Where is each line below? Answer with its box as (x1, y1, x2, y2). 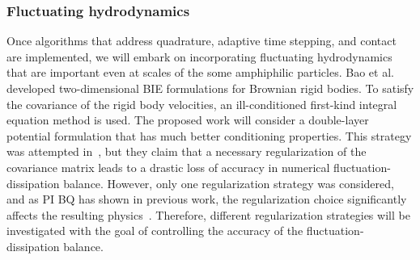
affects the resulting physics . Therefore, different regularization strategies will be (6, 206, 410, 223)
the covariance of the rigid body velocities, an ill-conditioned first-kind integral (6, 95, 397, 112)
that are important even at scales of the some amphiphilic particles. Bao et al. (6, 64, 394, 81)
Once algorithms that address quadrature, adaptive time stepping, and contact (6, 32, 397, 49)
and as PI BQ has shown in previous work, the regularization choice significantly (6, 191, 407, 208)
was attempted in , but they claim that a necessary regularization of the (6, 143, 367, 160)
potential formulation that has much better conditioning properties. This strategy (6, 127, 412, 144)
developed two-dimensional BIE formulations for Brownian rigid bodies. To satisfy (6, 80, 414, 96)
